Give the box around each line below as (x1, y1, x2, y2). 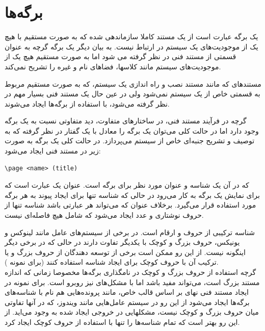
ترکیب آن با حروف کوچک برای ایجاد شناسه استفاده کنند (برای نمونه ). (5, 257, 219, 267)
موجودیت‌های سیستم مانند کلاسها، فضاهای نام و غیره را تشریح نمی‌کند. (5, 61, 221, 71)
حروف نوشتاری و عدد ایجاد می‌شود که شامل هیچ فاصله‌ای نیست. (5, 210, 204, 220)
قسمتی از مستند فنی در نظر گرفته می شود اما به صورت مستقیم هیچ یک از (5, 51, 236, 62)
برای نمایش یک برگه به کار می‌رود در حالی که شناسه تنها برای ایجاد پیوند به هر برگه (5, 189, 260, 200)
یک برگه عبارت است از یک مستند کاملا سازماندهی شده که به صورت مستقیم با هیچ (5, 31, 258, 42)
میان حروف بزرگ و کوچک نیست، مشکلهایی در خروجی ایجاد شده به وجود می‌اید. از (5, 307, 259, 317)
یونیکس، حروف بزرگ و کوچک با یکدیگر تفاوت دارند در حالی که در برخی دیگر (5, 237, 240, 247)
